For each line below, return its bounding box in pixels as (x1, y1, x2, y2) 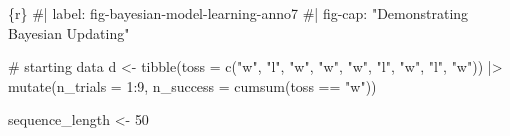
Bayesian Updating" (8, 22, 130, 43)
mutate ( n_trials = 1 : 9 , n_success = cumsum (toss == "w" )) (8, 75, 377, 96)
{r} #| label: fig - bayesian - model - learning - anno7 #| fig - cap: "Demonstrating (8, 3, 469, 23)
